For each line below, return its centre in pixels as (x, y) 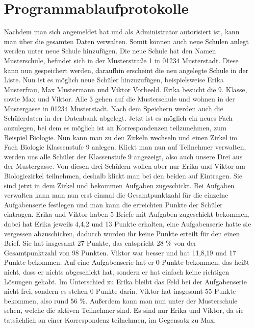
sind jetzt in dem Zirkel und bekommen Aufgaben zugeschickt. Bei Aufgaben (119, 185)
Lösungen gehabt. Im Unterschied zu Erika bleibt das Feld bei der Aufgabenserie (125, 281)
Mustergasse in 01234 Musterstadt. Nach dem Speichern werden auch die (114, 108)
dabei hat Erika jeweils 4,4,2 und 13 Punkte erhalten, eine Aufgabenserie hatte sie (127, 224)
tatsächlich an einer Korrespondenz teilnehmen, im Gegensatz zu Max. (110, 319)
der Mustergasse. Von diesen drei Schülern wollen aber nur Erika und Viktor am (125, 166)
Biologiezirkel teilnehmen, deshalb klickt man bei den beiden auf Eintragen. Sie (123, 176)
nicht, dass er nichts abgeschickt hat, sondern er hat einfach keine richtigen (117, 271)
